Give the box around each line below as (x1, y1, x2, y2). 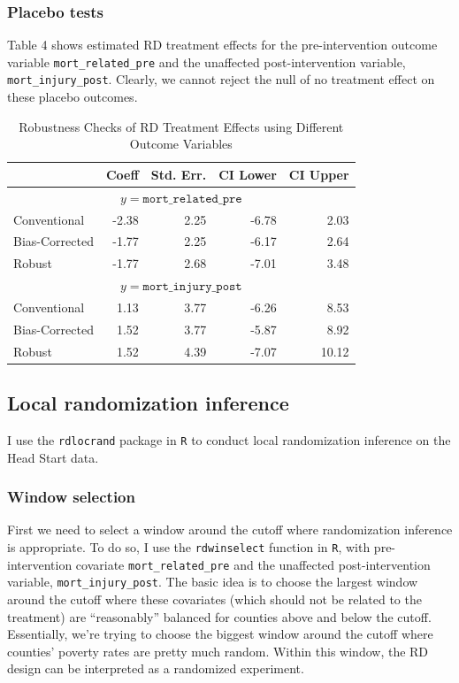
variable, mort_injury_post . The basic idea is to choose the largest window (7, 572, 418, 591)
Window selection (7, 486, 135, 508)
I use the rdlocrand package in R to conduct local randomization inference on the (7, 430, 451, 449)
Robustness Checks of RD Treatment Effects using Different (19, 117, 344, 135)
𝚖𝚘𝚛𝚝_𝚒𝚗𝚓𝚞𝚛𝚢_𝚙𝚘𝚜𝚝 (142, 280, 242, 294)
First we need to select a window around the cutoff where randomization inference (7, 520, 453, 539)
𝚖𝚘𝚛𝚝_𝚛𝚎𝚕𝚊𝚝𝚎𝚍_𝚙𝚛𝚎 (142, 192, 242, 205)
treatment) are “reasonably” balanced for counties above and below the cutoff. (7, 607, 432, 625)
